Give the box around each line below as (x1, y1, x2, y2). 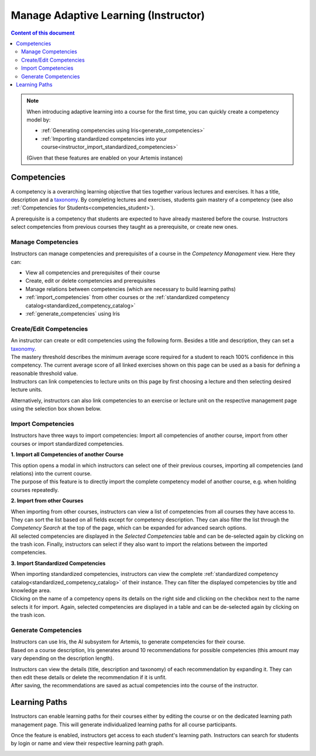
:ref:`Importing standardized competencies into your (41, 135, 167, 142)
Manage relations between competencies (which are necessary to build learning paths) (25, 285, 236, 293)
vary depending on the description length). (11, 655, 114, 662)
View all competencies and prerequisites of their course (25, 269, 160, 276)
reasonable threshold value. (11, 369, 78, 377)
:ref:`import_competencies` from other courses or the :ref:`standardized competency (25, 294, 230, 301)
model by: (26, 116, 51, 123)
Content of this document (11, 29, 75, 36)
